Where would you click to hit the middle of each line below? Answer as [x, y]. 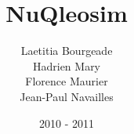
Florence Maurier [67, 81]
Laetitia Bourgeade [67, 51]
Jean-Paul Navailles [67, 96]
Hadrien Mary [67, 65]
